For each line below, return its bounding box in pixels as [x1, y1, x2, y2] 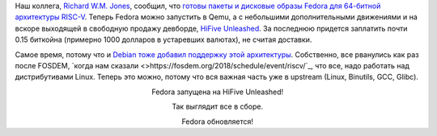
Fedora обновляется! [181, 117, 254, 126]
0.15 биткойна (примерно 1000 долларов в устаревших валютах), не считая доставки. [15, 35, 312, 44]
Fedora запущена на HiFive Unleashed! [151, 87, 284, 97]
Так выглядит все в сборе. [172, 101, 263, 112]
